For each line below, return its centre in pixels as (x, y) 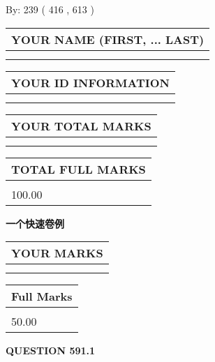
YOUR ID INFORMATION (90, 82)
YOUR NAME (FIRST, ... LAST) (108, 39)
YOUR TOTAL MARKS (81, 126)
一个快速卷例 (35, 223)
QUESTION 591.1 (51, 350)
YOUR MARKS (57, 253)
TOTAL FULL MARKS (79, 169)
